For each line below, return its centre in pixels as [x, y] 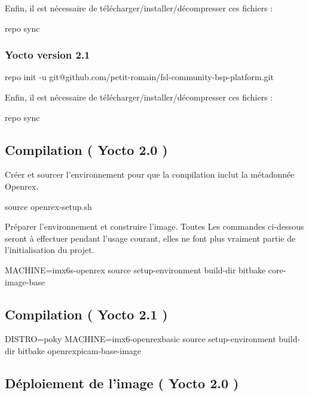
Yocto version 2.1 [48, 55]
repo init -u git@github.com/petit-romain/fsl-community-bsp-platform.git [139, 77]
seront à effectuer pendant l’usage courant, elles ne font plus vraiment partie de [150, 238]
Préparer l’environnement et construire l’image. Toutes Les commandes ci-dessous [154, 226]
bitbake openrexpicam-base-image [79, 350]
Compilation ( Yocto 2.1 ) [86, 314]
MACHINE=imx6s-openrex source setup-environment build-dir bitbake [135, 269]
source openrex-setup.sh [48, 206]
